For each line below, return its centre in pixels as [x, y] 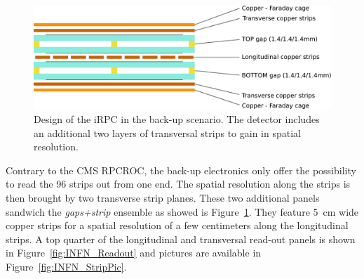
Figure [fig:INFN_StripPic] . [66, 266]
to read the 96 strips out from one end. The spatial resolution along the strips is [178, 184]
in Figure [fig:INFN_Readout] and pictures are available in [134, 253]
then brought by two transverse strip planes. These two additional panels [163, 197]
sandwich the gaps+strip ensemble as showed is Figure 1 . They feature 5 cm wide [182, 211]
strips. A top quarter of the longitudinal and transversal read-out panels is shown [181, 239]
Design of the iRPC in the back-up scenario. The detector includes [177, 119]
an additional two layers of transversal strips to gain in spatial [167, 132]
